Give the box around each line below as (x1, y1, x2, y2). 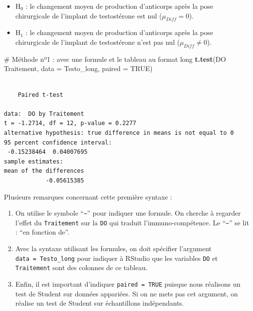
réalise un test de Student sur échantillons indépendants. (15, 298, 184, 308)
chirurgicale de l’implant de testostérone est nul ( (15, 10, 162, 20)
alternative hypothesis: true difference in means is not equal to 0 (4, 129, 234, 136)
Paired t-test (18, 91, 63, 98)
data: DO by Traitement (4, 110, 84, 117)
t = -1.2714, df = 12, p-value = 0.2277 (4, 120, 137, 127)
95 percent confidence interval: (4, 139, 112, 146)
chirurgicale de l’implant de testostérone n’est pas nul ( (15, 37, 180, 47)
